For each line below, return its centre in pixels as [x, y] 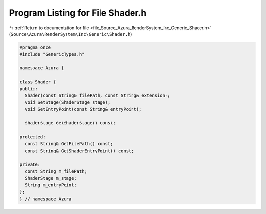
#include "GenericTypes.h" [52, 54]
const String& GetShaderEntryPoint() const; [79, 151]
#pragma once [35, 47]
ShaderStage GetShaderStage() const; [70, 123]
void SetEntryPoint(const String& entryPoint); [83, 109]
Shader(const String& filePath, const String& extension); [98, 95]
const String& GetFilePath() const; [69, 144]
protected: [33, 137]
